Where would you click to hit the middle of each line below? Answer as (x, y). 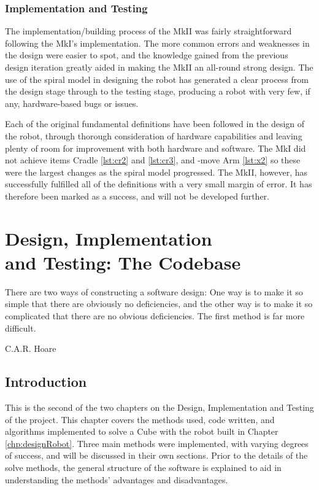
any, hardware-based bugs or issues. (72, 103)
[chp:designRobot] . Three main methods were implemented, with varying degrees (157, 443)
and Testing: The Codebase (123, 262)
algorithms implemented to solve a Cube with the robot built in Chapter (142, 431)
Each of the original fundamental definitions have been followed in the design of (155, 124)
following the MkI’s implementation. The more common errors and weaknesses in (157, 43)
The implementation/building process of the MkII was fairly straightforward (148, 31)
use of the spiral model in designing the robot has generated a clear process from (157, 79)
